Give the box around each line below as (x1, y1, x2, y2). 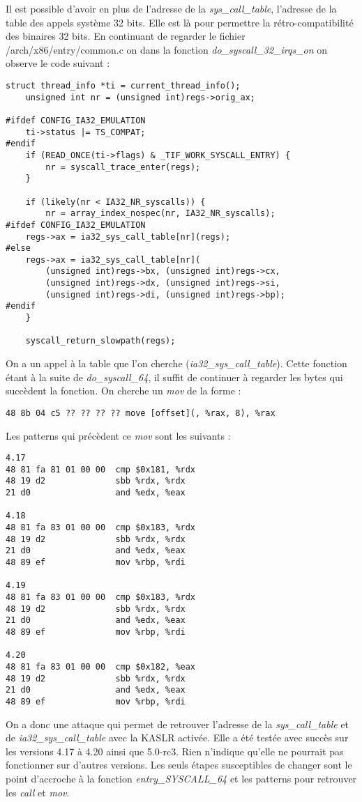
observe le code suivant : (6, 56, 110, 70)
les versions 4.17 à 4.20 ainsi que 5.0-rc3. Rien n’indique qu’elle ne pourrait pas (6, 743, 344, 758)
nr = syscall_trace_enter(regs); (45, 162, 201, 172)
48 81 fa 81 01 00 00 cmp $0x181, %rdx (6, 464, 196, 475)
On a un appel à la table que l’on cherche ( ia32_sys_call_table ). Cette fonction (6, 356, 347, 371)
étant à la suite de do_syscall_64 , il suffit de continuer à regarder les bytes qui (6, 369, 343, 384)
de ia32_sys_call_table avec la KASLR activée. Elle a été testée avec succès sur (6, 730, 349, 745)
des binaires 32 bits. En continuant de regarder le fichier (6, 29, 246, 43)
